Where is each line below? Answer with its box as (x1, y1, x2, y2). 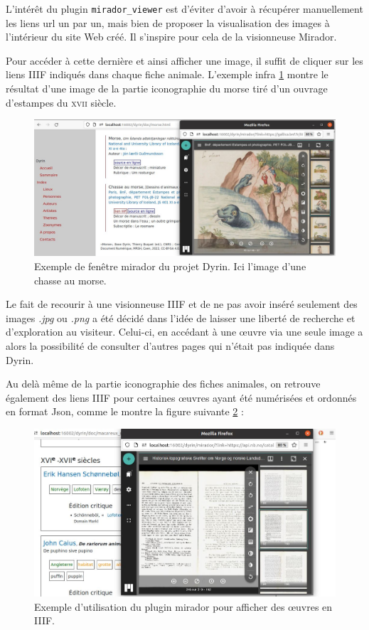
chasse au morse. (34, 272, 107, 287)
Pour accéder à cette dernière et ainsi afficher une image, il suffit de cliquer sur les (6, 53, 363, 68)
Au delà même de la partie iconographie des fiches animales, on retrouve (6, 376, 321, 391)
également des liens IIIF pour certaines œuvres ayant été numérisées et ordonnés (6, 390, 357, 405)
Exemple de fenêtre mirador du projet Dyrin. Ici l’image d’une (34, 258, 306, 273)
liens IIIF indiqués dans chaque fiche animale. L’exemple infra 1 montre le (6, 67, 328, 82)
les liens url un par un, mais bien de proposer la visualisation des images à (6, 15, 330, 30)
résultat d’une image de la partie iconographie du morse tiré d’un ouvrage (6, 81, 328, 96)
